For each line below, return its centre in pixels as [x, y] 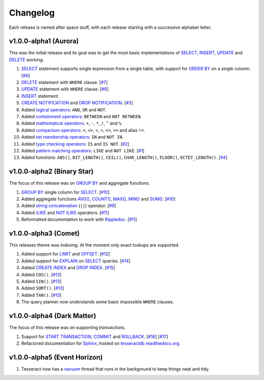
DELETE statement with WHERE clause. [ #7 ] [64, 83]
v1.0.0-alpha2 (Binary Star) [51, 172]
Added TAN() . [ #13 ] [42, 295]
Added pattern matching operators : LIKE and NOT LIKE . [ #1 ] [83, 150]
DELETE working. [26, 60]
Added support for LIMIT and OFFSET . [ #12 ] [66, 254]
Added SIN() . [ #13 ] [42, 281]
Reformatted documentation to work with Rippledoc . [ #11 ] [79, 219]
